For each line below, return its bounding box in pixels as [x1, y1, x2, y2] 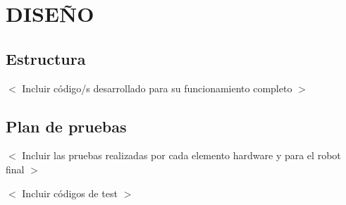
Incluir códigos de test [22, 185, 118, 200]
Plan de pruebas [6, 115, 127, 137]
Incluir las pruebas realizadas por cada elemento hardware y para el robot [22, 148, 341, 163]
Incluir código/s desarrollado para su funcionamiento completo [22, 80, 292, 95]
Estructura [6, 47, 86, 69]
